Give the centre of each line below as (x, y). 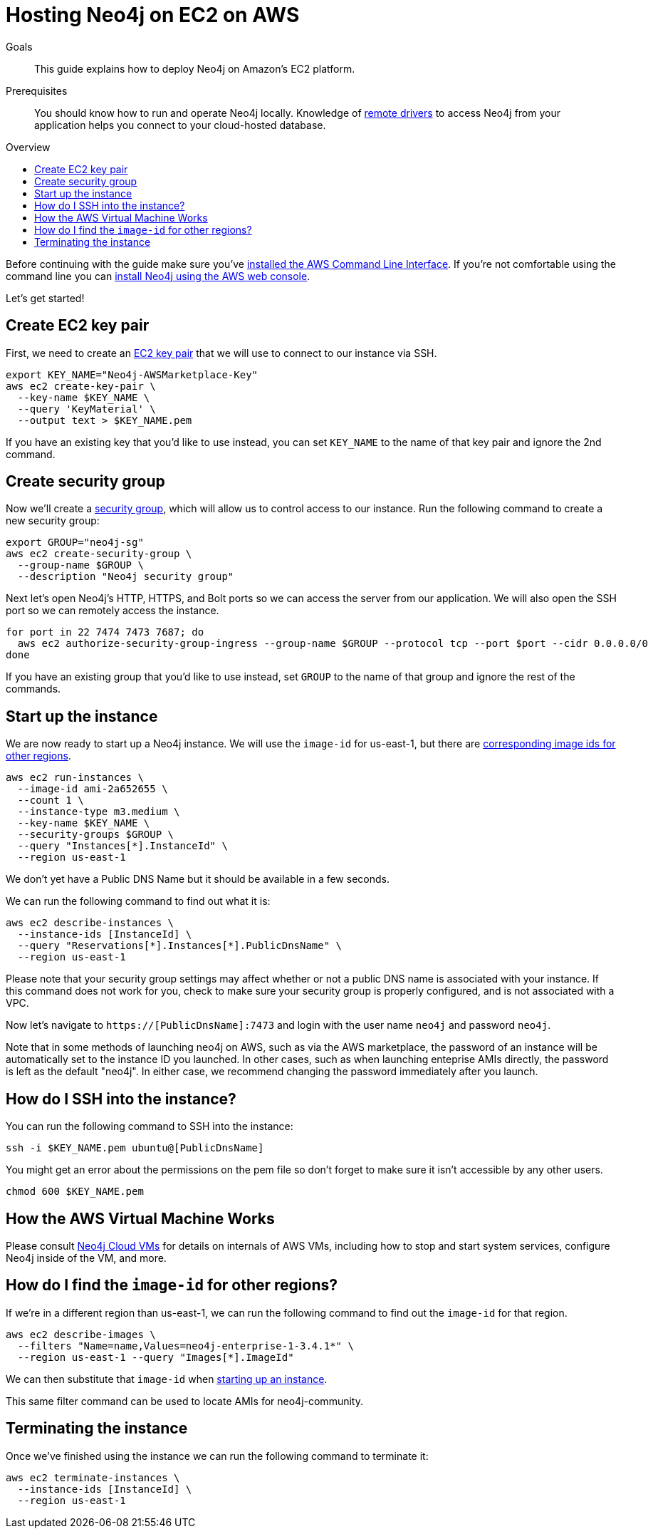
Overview (28, 147)
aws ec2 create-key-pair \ (81, 386)
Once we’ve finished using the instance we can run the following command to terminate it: (217, 1456)
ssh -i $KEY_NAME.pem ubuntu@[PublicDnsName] (135, 1148)
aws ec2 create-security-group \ (99, 554)
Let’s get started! (45, 298)
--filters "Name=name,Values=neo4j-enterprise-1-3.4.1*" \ (186, 1346)
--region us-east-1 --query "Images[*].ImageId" (156, 1357)
